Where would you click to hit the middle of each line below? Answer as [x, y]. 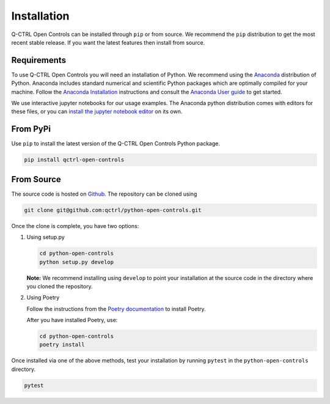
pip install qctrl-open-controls [74, 160]
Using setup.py [46, 237]
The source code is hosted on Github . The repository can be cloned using [104, 194]
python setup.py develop [77, 262]
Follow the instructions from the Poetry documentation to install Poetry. [116, 309]
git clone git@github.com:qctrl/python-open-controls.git [113, 210]
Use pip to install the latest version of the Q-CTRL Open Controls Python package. [116, 144]
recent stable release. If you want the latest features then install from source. [108, 42]
